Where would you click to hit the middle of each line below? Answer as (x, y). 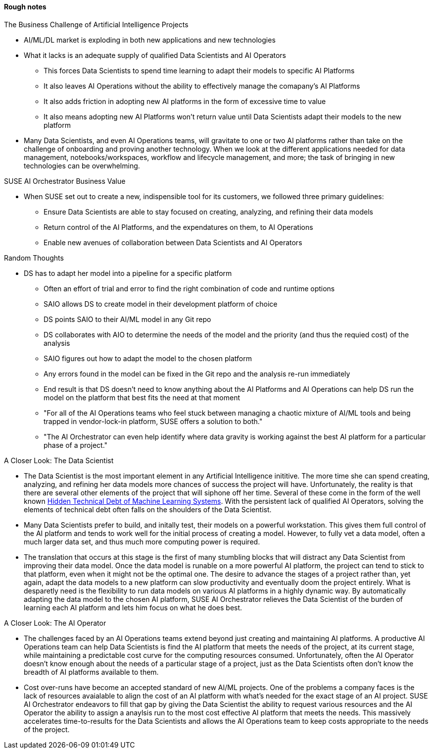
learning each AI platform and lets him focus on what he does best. (133, 607)
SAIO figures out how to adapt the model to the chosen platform (148, 358)
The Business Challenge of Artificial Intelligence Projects (96, 24)
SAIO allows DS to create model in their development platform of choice (161, 304)
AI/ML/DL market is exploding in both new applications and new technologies (150, 40)
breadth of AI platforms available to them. (91, 672)
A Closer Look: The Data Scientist (59, 460)
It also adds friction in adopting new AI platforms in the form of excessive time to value (185, 101)
